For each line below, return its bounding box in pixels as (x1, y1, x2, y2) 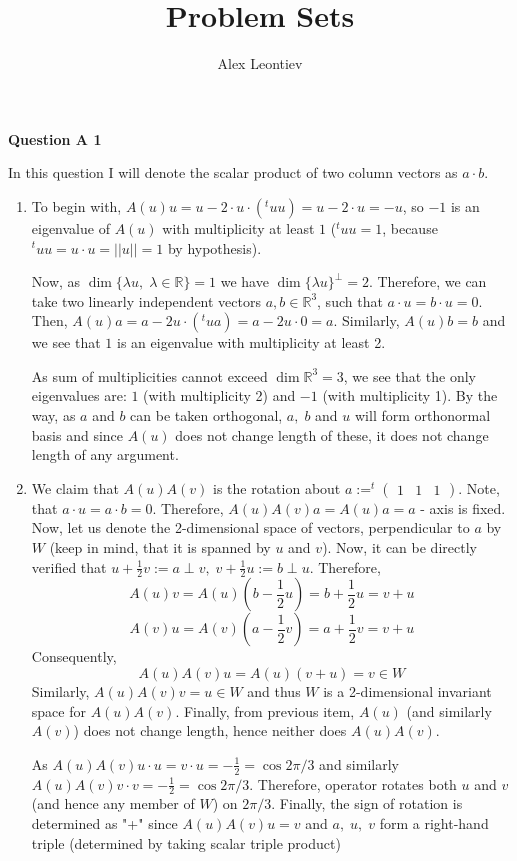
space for (31, 700, 86, 721)
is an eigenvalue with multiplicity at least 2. (117, 332, 386, 353)
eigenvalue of (31, 217, 110, 238)
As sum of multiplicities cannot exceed (31, 365, 268, 386)
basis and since (31, 424, 124, 445)
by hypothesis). (167, 237, 262, 258)
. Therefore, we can (368, 271, 487, 292)
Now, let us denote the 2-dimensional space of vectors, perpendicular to (31, 517, 470, 538)
